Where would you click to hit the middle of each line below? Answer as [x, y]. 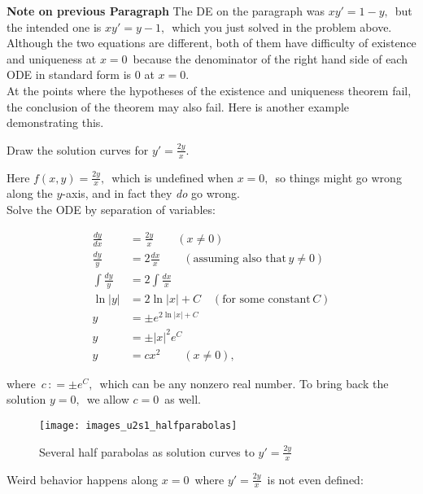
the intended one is [54, 26]
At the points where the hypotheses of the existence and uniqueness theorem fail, [209, 90]
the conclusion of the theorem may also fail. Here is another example [178, 106]
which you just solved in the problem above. [282, 26]
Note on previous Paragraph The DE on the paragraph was [166, 11]
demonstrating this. [55, 122]
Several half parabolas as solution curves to [147, 451]
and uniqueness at [52, 58]
